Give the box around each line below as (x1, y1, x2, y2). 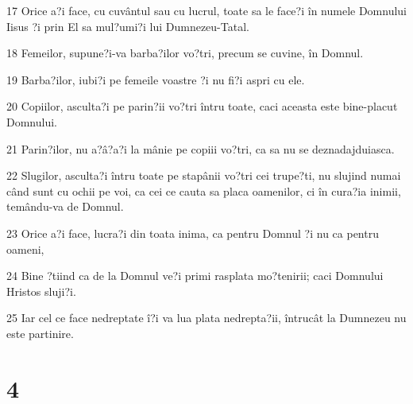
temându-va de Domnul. (6, 198, 124, 215)
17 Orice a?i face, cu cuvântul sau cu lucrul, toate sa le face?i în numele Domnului (6, 2, 407, 18)
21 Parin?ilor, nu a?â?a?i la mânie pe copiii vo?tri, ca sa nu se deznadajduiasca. (6, 140, 395, 157)
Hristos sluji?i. (6, 282, 76, 299)
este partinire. (6, 324, 74, 341)
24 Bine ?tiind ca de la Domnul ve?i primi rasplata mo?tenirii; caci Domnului (6, 267, 384, 284)
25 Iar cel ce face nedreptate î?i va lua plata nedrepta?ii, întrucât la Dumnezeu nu (6, 309, 407, 326)
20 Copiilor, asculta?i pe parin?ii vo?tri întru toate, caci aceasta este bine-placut (6, 98, 398, 115)
